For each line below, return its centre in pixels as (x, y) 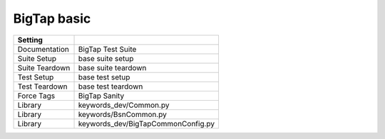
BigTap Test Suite (107, 49)
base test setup (104, 77)
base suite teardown (112, 67)
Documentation (43, 49)
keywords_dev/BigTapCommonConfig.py (147, 123)
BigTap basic (52, 18)
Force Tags (36, 96)
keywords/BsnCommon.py (123, 114)
